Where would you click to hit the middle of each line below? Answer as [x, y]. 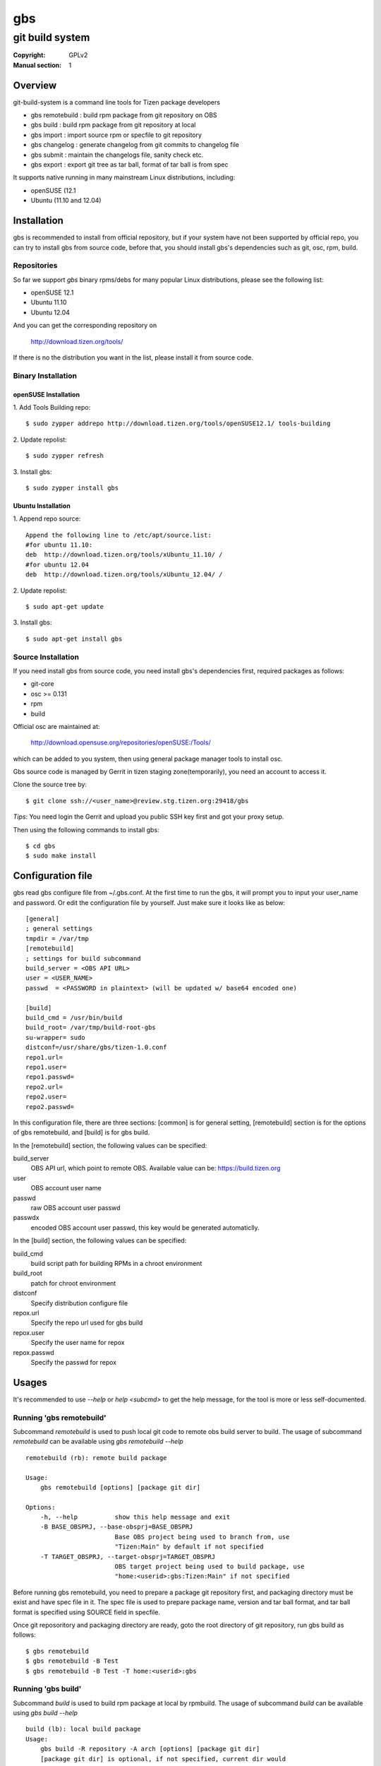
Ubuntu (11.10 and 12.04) [66, 201]
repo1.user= [46, 1067]
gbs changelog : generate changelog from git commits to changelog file [135, 145]
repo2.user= [46, 1097]
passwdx [26, 1218]
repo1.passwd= [50, 1077]
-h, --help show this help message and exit [135, 1517]
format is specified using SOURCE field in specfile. [86, 1612]
